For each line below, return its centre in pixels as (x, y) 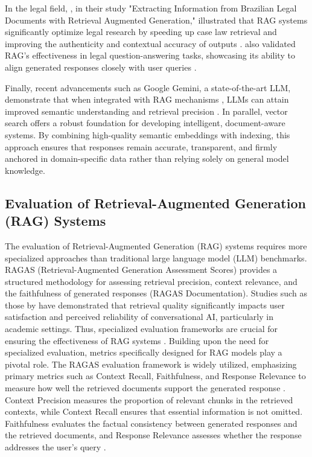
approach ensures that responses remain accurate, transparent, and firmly (141, 146)
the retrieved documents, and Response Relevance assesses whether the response (153, 435)
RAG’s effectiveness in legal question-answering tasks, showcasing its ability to (150, 55)
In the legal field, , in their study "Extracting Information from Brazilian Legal (151, 8)
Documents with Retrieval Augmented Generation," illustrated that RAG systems (156, 20)
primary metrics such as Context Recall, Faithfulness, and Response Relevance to (155, 376)
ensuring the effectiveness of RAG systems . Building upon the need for (137, 340)
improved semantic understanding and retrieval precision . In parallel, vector (146, 111)
